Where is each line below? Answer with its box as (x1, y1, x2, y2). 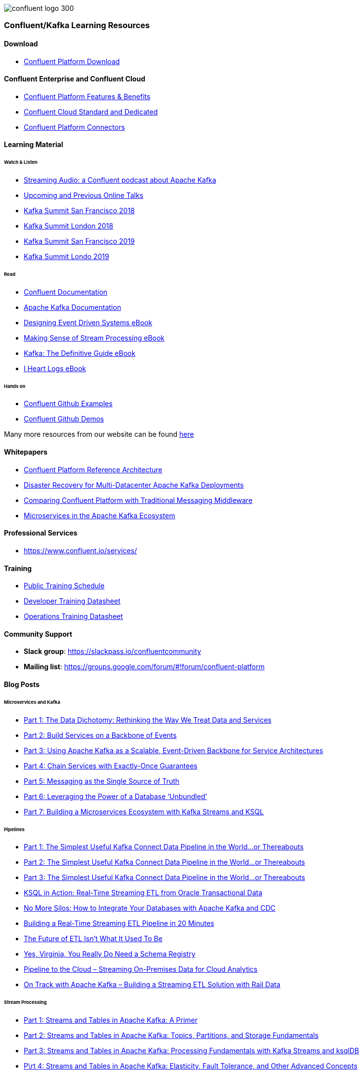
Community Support (4, 629, 73, 638)
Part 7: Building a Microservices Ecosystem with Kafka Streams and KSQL (24, 807, 264, 816)
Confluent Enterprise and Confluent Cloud (4, 75, 145, 83)
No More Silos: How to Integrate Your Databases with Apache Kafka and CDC (24, 904, 276, 913)
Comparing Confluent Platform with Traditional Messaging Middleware (24, 496, 253, 504)
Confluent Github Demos (24, 415, 104, 423)
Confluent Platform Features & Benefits (24, 92, 151, 101)
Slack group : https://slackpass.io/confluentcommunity (24, 647, 202, 656)
